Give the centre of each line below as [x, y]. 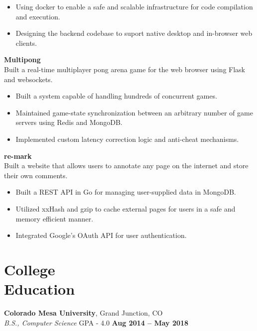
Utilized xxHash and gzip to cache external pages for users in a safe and [126, 208]
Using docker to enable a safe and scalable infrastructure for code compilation [134, 6]
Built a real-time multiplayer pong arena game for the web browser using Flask [125, 69]
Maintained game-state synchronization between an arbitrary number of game [134, 112]
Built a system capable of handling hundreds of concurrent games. [116, 96]
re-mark [18, 156]
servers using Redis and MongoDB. [69, 122]
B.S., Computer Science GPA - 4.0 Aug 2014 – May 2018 [96, 322]
